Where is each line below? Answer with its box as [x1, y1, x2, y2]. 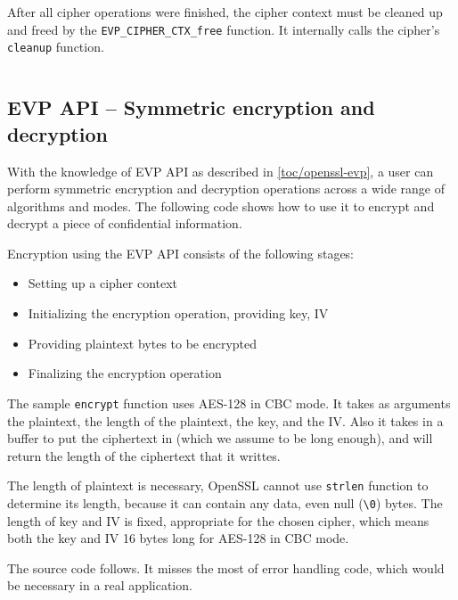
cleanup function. [7, 37, 104, 56]
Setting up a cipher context [28, 274, 178, 292]
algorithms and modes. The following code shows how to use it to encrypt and [7, 196, 435, 215]
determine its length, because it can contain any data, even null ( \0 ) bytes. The [7, 493, 443, 512]
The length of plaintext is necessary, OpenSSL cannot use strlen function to [7, 476, 429, 495]
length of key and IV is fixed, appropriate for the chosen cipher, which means [7, 511, 429, 530]
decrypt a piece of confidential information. [7, 214, 242, 233]
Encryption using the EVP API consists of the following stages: [7, 243, 355, 262]
